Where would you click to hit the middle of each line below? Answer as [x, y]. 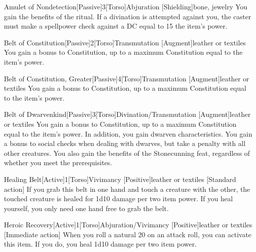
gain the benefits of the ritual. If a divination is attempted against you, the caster [128, 16]
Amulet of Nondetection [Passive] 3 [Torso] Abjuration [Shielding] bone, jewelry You [126, 6]
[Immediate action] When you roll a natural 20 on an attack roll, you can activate [128, 234]
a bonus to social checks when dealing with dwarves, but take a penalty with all [125, 143]
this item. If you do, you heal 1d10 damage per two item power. [100, 244]
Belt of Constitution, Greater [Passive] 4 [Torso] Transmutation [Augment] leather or [127, 78]
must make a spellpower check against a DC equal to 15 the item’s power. [116, 26]
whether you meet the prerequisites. [58, 162]
